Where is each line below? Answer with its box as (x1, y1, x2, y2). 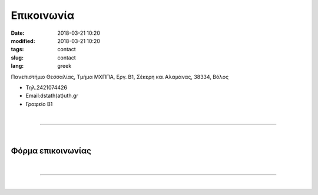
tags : (11, 46, 24, 53)
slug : (11, 54, 24, 61)
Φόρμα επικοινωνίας (11, 146, 91, 156)
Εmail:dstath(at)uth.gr (25, 92, 79, 100)
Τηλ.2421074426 (25, 84, 68, 91)
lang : (11, 62, 24, 70)
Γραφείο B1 (25, 100, 53, 107)
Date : (11, 29, 25, 37)
